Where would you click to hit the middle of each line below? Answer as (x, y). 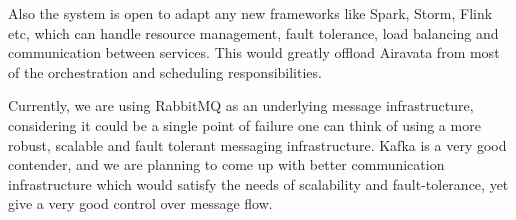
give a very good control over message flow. (140, 203)
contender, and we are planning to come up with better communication (226, 164)
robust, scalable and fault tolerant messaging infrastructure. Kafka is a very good (257, 144)
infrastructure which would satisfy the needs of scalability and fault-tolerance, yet (258, 183)
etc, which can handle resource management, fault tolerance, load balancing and (253, 32)
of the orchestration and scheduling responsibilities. (165, 71)
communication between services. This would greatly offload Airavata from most (254, 52)
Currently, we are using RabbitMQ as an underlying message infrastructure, (241, 105)
